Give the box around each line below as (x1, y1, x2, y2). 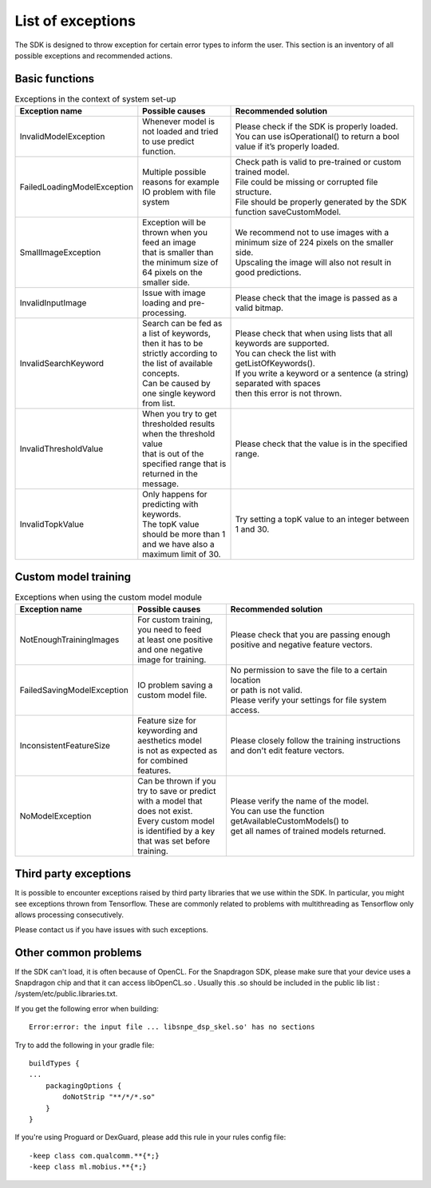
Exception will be (142, 217, 207, 228)
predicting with (142, 499, 199, 510)
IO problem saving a (136, 680, 213, 691)
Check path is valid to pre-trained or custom (235, 157, 401, 168)
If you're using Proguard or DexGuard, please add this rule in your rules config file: (14, 1132, 287, 1142)
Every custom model (136, 815, 215, 827)
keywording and (136, 725, 198, 736)
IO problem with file (142, 186, 216, 197)
